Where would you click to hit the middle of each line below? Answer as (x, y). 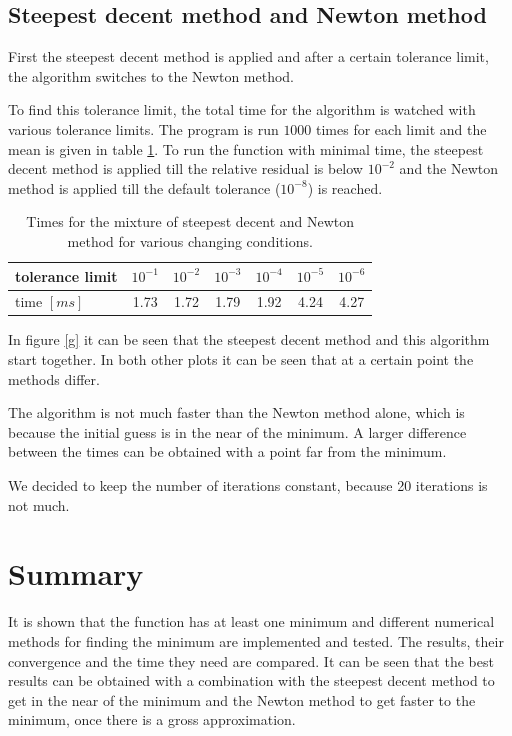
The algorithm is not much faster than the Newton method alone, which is (236, 412)
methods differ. (54, 378)
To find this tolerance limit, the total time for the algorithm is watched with (242, 109)
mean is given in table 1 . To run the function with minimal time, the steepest (246, 148)
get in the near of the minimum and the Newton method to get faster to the (242, 699)
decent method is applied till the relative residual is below (185, 168)
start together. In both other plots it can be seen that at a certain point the (241, 359)
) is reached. (345, 187)
